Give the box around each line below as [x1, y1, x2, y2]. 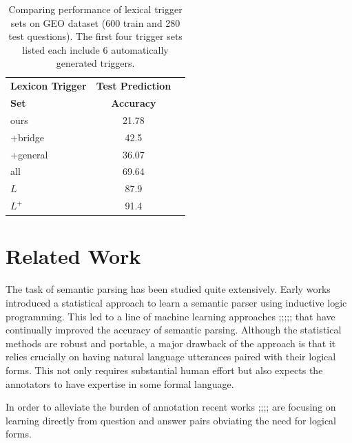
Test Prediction [96, 79, 172, 93]
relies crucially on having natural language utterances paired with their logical [6, 349, 336, 364]
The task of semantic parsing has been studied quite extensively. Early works [6, 282, 331, 296]
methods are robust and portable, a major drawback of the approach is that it [6, 336, 336, 350]
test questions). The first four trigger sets [8, 29, 183, 43]
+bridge [10, 130, 45, 144]
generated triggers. [56, 56, 135, 70]
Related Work [6, 242, 141, 270]
